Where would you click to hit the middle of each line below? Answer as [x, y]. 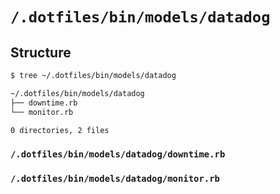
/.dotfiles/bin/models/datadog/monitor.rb [115, 179]
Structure [41, 52]
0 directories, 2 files [60, 130]
